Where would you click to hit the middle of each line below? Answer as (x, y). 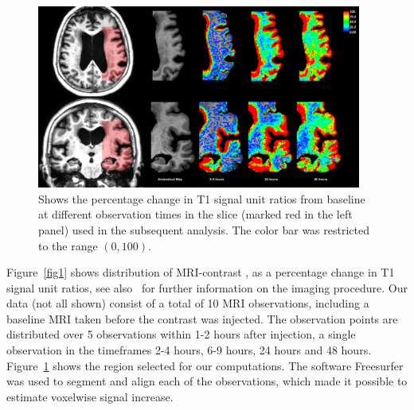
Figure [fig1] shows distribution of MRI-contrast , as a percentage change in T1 (201, 272)
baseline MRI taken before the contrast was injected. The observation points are (202, 318)
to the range (68, 245)
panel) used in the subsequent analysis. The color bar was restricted (204, 229)
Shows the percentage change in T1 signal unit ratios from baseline (202, 198)
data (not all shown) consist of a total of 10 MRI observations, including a (188, 303)
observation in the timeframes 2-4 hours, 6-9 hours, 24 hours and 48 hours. (189, 350)
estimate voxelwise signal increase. (90, 396)
